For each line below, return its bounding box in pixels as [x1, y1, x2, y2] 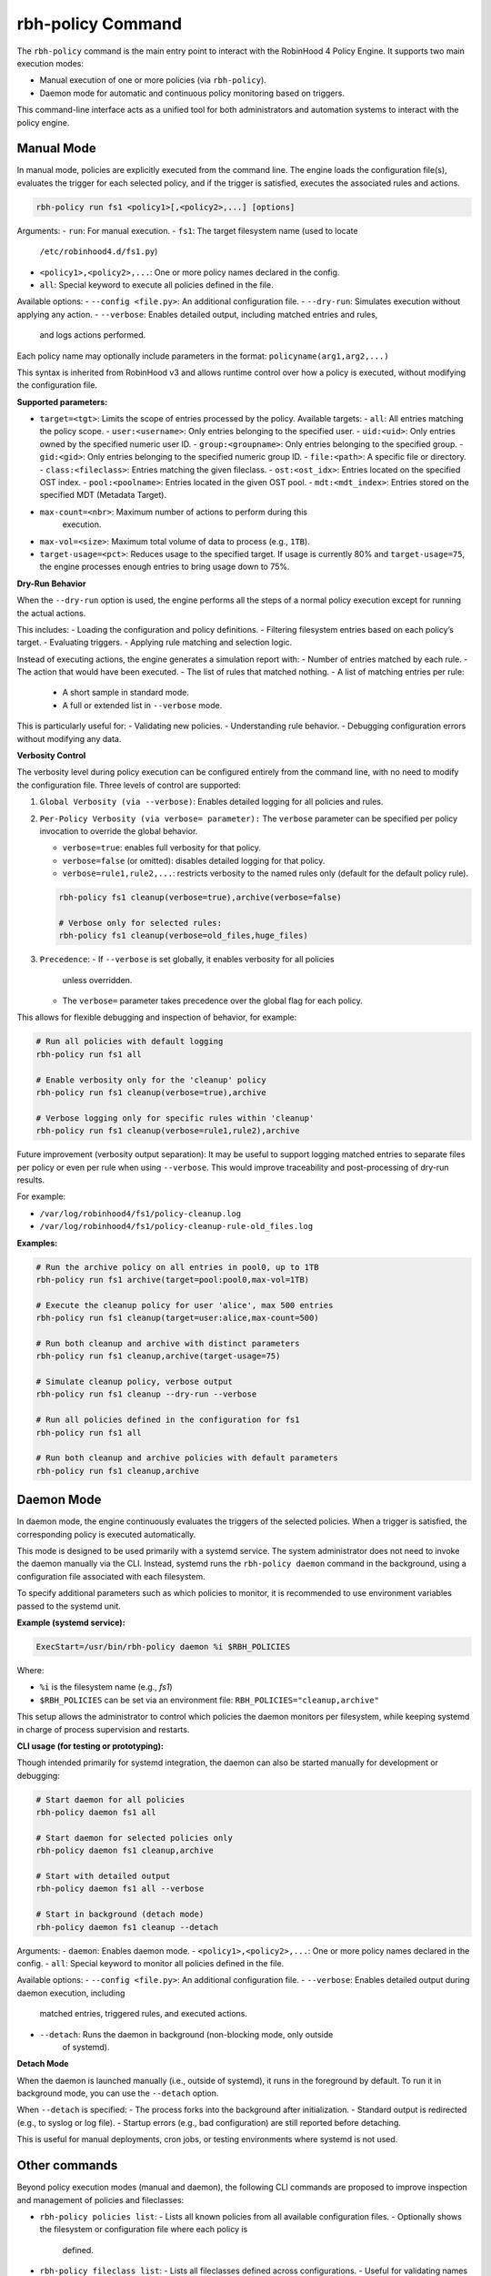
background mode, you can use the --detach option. [16, 2088, 219, 2098]
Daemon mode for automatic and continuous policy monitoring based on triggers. [39, 87, 346, 98]
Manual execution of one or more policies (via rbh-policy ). [39, 75, 267, 86]
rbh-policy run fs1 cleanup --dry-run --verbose [35, 1389, 257, 1399]
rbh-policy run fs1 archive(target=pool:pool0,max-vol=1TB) [35, 1275, 310, 1285]
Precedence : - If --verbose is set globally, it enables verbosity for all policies [39, 954, 336, 965]
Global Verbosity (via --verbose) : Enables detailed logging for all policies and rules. [39, 797, 384, 808]
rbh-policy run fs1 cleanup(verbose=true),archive [35, 1088, 267, 1098]
